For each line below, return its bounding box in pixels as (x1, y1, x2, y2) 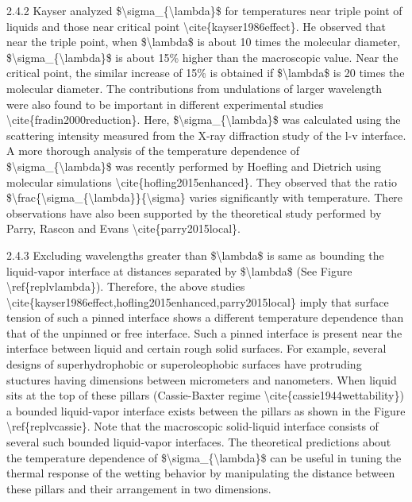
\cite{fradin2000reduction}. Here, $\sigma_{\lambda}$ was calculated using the (6, 111, 401, 128)
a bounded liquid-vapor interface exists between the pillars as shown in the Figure (6, 402, 406, 419)
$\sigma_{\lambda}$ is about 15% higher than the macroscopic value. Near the (6, 48, 399, 65)
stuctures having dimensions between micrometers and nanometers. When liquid (6, 371, 397, 388)
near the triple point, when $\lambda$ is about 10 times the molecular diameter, (6, 33, 401, 50)
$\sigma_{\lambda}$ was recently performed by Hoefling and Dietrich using (6, 157, 381, 174)
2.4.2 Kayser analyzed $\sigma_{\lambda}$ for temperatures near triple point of (6, 2, 402, 18)
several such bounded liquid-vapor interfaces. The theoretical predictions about (6, 434, 391, 450)
